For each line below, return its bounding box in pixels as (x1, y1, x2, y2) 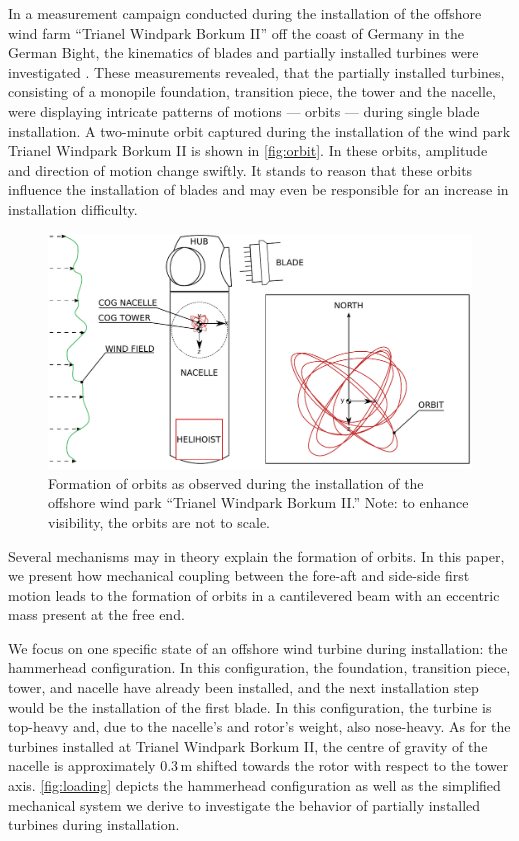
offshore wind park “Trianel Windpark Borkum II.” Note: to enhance (48, 492, 469, 513)
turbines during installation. (8, 814, 180, 835)
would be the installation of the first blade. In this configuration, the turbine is (8, 696, 492, 717)
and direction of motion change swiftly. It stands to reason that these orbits (8, 159, 473, 180)
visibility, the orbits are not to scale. (48, 511, 270, 532)
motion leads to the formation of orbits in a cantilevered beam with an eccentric (8, 584, 500, 605)
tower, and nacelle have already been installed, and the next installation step (8, 677, 479, 698)
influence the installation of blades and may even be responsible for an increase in (8, 179, 509, 200)
